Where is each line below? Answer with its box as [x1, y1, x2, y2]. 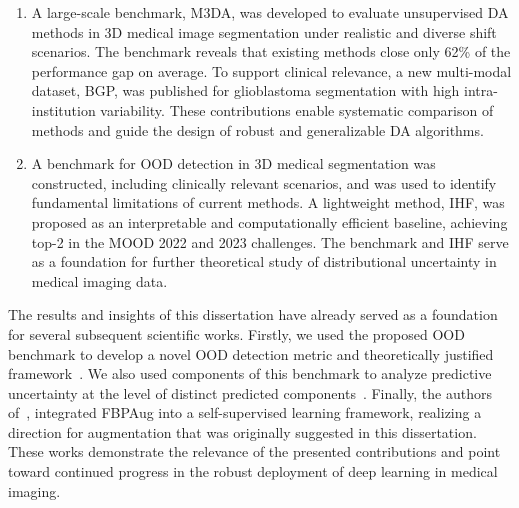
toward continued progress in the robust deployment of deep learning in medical [8, 461, 498, 482]
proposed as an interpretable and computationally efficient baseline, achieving [31, 211, 508, 232]
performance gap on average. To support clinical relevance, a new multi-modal [31, 60, 512, 81]
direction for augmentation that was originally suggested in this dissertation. [8, 421, 477, 442]
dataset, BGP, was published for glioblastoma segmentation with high [31, 80, 460, 101]
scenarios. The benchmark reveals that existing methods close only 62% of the [31, 41, 511, 62]
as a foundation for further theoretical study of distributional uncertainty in [31, 251, 497, 272]
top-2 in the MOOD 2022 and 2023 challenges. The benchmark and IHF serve [31, 231, 509, 252]
